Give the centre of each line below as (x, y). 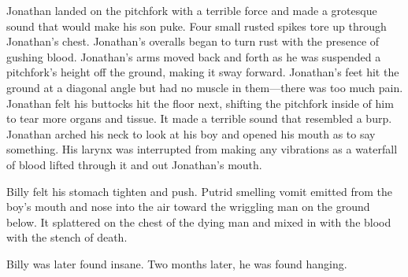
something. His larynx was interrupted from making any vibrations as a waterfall (202, 149)
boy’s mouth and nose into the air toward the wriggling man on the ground (188, 207)
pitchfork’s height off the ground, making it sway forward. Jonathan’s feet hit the (203, 72)
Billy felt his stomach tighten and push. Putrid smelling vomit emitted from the (200, 191)
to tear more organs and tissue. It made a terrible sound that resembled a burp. (199, 118)
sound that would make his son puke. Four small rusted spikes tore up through (197, 26)
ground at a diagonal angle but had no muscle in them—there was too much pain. (205, 87)
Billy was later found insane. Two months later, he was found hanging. (177, 263)
